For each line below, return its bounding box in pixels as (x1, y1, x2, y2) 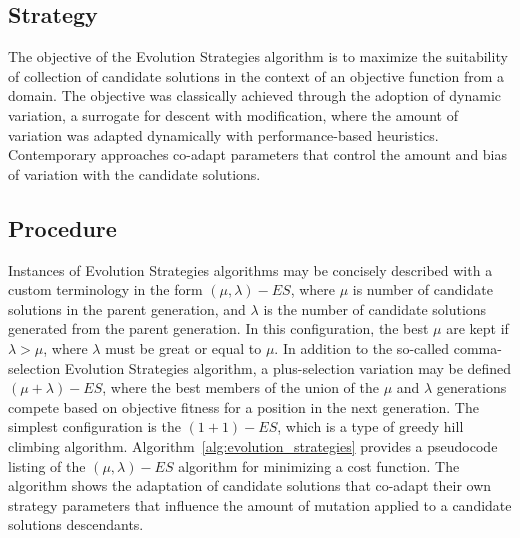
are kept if (446, 318, 509, 339)
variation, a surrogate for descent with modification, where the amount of (8, 104, 458, 125)
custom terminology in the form (8, 279, 203, 300)
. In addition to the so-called (274, 337, 450, 358)
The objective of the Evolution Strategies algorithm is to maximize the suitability (8, 46, 508, 67)
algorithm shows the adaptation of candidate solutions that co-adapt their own (8, 475, 492, 496)
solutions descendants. (8, 514, 144, 535)
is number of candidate (352, 279, 493, 300)
